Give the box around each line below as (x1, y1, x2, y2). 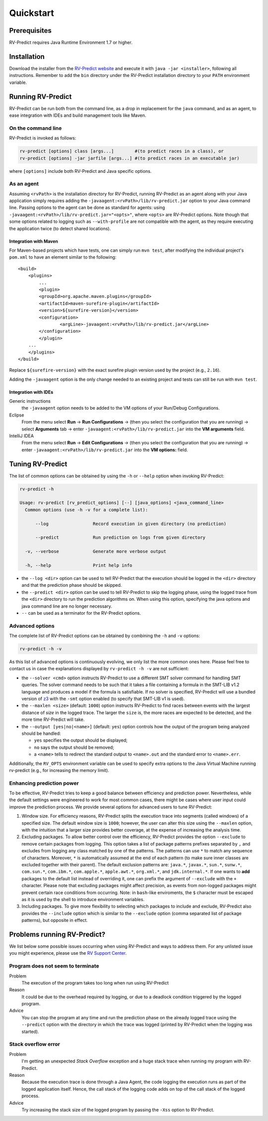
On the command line (9, 125, 62, 132)
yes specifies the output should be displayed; (34, 737, 128, 743)
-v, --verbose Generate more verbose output (25, 549, 166, 555)
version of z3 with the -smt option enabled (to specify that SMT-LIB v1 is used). (21, 696, 185, 701)
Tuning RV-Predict (9, 460, 67, 468)
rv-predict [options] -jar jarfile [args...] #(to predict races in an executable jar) (19, 155, 240, 161)
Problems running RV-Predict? (9, 930, 106, 938)
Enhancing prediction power (9, 779, 79, 786)
